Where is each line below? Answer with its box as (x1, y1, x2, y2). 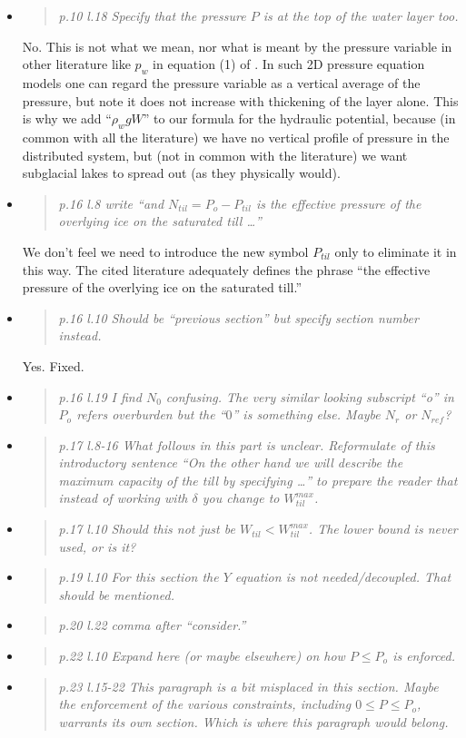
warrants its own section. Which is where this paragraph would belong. (58, 712, 449, 731)
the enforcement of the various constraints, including (58, 694, 352, 713)
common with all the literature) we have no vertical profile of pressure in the (22, 127, 450, 146)
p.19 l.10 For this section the (58, 567, 219, 586)
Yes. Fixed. (22, 356, 84, 375)
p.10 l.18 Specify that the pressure (58, 6, 246, 25)
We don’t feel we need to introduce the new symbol (22, 241, 309, 261)
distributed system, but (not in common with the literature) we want (22, 145, 408, 164)
